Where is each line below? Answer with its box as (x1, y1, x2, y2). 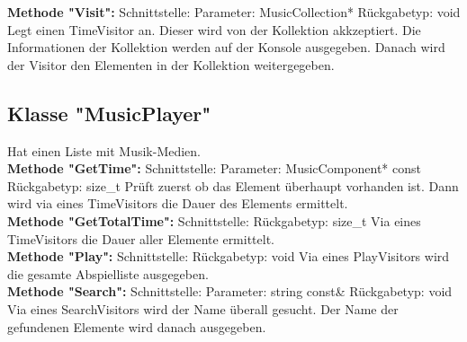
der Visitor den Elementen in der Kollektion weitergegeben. (7, 55, 335, 74)
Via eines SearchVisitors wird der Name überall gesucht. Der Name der (7, 299, 399, 318)
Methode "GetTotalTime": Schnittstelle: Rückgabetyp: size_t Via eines (7, 211, 421, 230)
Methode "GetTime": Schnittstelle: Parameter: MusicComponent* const (7, 159, 421, 178)
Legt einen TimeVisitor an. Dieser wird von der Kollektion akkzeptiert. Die (7, 20, 421, 39)
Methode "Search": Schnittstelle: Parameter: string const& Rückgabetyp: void (7, 282, 453, 301)
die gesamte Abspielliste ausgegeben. (7, 264, 209, 283)
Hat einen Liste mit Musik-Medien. (7, 141, 202, 160)
